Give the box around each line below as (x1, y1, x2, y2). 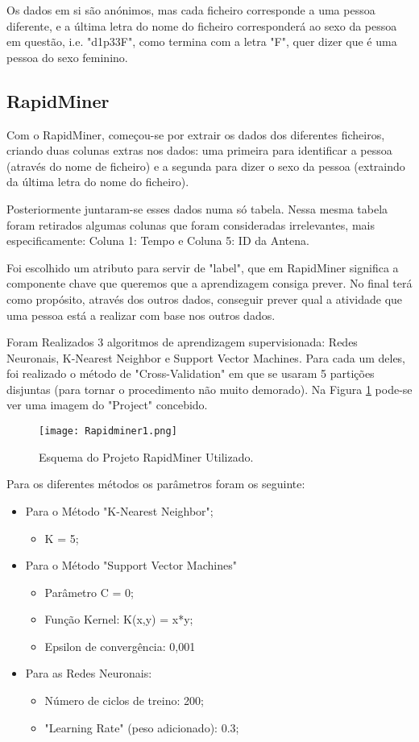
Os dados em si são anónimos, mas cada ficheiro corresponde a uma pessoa (6, 2, 375, 18)
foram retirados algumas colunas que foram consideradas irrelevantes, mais (6, 216, 375, 233)
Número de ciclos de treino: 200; (44, 692, 204, 709)
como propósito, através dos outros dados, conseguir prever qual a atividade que (6, 290, 403, 307)
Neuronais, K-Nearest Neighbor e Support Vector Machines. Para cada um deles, (6, 349, 406, 366)
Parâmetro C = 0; (44, 583, 134, 600)
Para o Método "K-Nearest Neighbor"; (25, 502, 214, 519)
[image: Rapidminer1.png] (39, 425, 177, 437)
